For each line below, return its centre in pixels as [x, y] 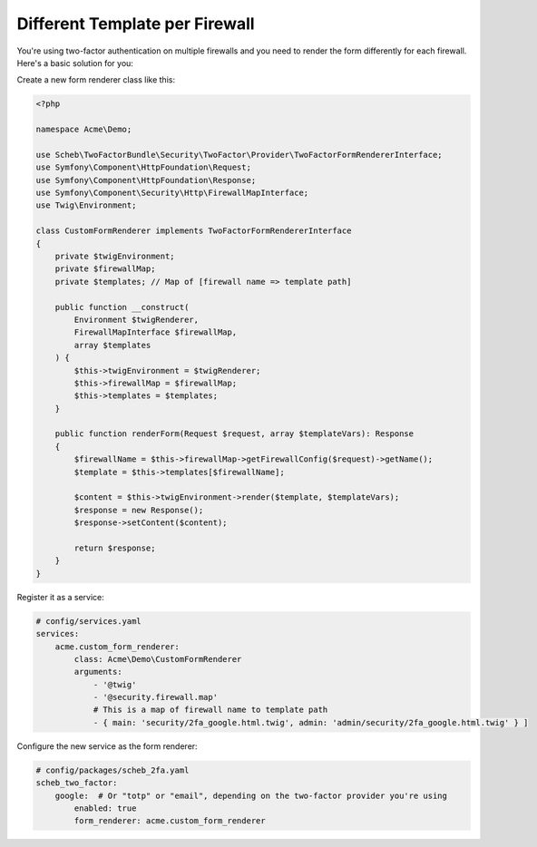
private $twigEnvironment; [115, 256]
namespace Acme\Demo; [84, 130]
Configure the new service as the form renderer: [107, 746]
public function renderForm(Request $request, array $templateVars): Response [234, 434]
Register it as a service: [60, 597]
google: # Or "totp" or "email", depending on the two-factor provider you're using [251, 795]
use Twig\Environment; [86, 205]
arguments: [98, 672]
